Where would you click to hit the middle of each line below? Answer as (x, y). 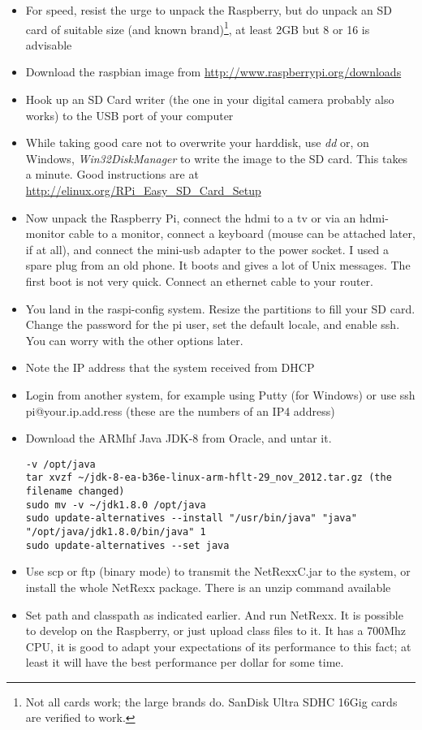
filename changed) (75, 492)
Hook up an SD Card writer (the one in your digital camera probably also (210, 99)
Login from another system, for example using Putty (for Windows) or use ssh (220, 394)
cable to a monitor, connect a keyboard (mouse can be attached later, (242, 233)
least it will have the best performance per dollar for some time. (185, 662)
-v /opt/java (60, 464)
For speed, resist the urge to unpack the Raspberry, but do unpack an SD (209, 10)
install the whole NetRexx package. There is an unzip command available (208, 587)
